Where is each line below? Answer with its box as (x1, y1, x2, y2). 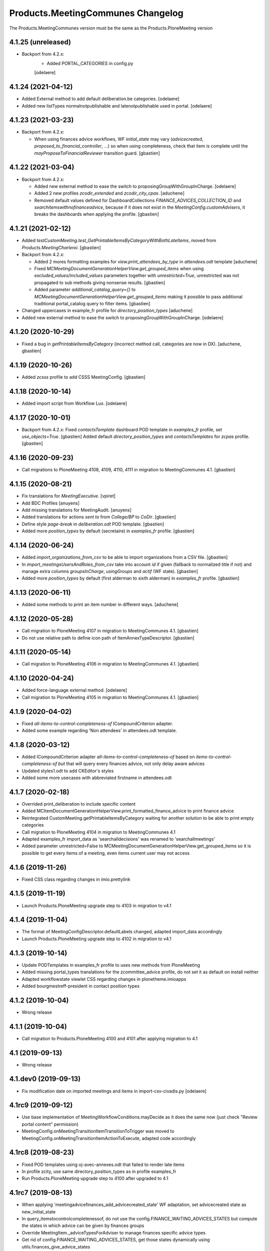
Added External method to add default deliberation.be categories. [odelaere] (21, 96, 179, 102)
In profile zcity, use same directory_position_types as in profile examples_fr (21, 1168, 176, 1174)
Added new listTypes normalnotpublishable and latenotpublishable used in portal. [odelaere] (21, 103, 212, 109)
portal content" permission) (21, 1121, 78, 1127)
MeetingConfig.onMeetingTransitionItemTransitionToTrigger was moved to (21, 1128, 174, 1134)
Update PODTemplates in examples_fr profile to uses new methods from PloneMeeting (21, 962, 200, 968)
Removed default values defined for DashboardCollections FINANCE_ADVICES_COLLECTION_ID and (34, 197, 241, 203)
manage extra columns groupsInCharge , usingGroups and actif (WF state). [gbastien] (21, 568, 198, 574)
